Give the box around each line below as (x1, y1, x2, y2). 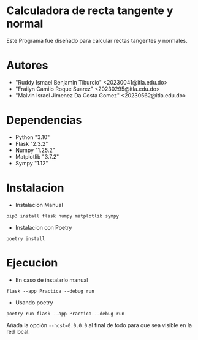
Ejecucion (6, 255, 58, 270)
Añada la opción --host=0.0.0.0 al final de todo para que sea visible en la (6, 321, 192, 328)
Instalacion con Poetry (15, 224, 72, 231)
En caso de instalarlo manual (15, 276, 88, 284)
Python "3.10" (15, 133, 50, 141)
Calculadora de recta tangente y (6, 4, 173, 18)
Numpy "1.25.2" (15, 146, 55, 154)
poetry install (6, 235, 45, 242)
